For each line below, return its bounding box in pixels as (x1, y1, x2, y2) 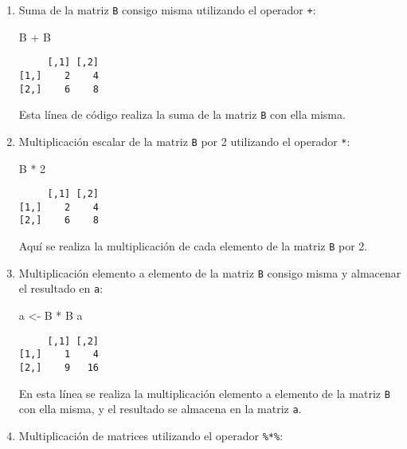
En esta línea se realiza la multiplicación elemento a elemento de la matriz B (18, 384, 390, 401)
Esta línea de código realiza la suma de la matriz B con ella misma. (18, 106, 346, 123)
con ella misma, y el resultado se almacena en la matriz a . (18, 400, 302, 417)
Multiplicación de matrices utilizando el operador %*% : (18, 427, 284, 443)
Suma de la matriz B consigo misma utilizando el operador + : (18, 2, 316, 18)
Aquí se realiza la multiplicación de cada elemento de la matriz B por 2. (18, 238, 368, 254)
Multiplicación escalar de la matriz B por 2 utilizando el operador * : (18, 132, 350, 149)
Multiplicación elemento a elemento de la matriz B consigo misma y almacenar (18, 264, 401, 281)
